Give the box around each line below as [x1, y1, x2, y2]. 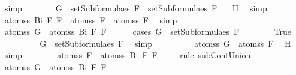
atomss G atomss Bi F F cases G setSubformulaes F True [4, 25, 292, 38]
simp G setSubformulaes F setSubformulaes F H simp [4, 2, 267, 14]
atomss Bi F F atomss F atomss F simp [4, 13, 177, 26]
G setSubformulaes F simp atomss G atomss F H [40, 37, 291, 49]
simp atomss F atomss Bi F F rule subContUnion [4, 49, 251, 61]
